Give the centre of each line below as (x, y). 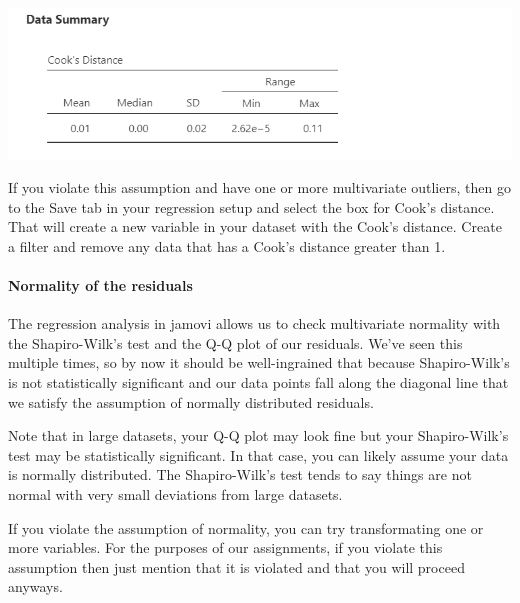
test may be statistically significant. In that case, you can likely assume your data (258, 454)
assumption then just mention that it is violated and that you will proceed (236, 566)
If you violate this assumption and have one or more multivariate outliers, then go (259, 187)
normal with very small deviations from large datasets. (175, 494)
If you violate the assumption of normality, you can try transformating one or (246, 527)
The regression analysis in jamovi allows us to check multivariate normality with (254, 323)
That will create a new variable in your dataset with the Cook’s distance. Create (255, 226)
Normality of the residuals (100, 285)
